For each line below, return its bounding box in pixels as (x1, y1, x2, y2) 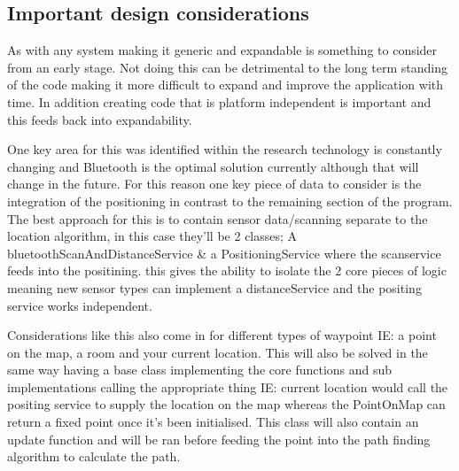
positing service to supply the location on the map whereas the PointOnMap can (7, 395, 446, 413)
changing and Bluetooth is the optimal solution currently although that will (7, 157, 419, 175)
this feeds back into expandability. (7, 110, 192, 128)
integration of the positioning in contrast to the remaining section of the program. (7, 191, 453, 210)
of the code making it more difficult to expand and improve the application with (7, 75, 444, 94)
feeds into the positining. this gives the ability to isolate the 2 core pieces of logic (7, 261, 447, 280)
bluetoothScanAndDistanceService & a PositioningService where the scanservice (7, 243, 441, 262)
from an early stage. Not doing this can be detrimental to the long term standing (7, 58, 447, 76)
